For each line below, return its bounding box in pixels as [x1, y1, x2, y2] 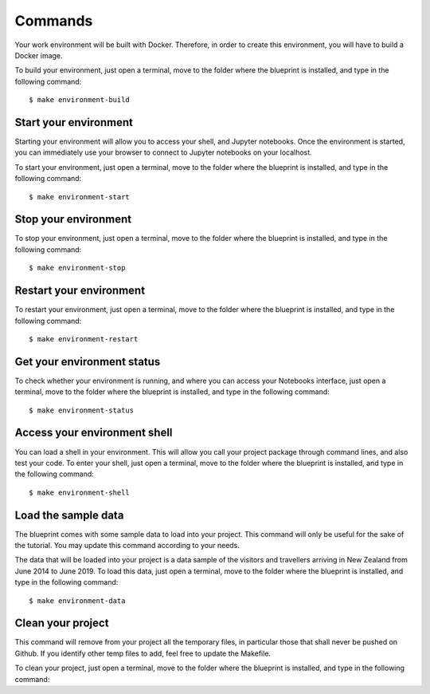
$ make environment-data [29, 596, 126, 605]
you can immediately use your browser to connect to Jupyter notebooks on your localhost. [14, 148, 312, 157]
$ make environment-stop [29, 263, 126, 273]
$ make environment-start [29, 192, 131, 201]
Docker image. [14, 50, 63, 60]
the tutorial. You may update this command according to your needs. [14, 541, 240, 550]
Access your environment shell [14, 426, 173, 440]
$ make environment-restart [29, 334, 139, 343]
